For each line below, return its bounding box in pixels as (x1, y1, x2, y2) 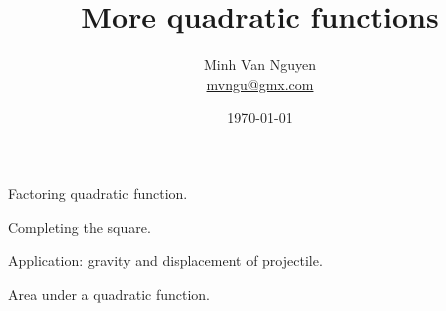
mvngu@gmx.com (206, 73, 314, 94)
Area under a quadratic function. (8, 283, 210, 304)
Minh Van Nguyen (203, 54, 317, 75)
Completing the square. (8, 216, 151, 237)
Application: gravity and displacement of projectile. (8, 250, 323, 271)
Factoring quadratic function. (8, 182, 188, 203)
